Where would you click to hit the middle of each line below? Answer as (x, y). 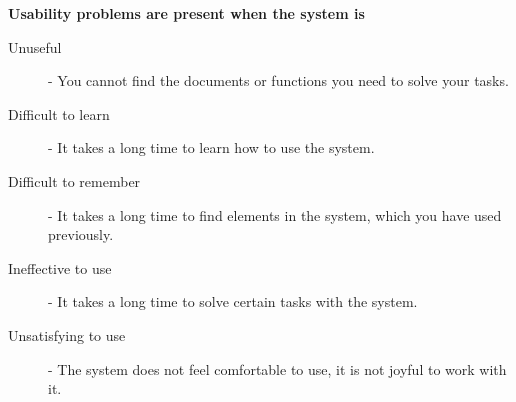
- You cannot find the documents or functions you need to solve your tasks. (278, 80)
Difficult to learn (59, 113)
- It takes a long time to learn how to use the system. (211, 147)
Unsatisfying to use (67, 334)
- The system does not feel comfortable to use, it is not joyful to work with (277, 368)
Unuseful (35, 46)
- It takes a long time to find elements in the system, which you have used (275, 214)
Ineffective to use (60, 267)
